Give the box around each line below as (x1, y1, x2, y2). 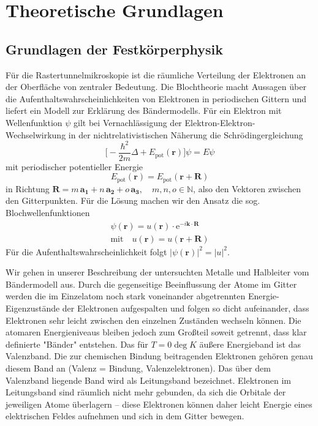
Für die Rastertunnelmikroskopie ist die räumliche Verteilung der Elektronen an (6, 68, 306, 81)
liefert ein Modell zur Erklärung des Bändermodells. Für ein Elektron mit (6, 104, 282, 117)
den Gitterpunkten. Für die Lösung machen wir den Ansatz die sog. (6, 194, 260, 207)
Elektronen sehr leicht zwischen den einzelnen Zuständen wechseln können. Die (6, 313, 301, 326)
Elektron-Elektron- (184, 116, 256, 129)
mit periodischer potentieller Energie (6, 160, 143, 173)
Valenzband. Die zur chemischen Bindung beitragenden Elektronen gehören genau (6, 349, 313, 362)
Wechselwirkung (6, 128, 66, 141)
